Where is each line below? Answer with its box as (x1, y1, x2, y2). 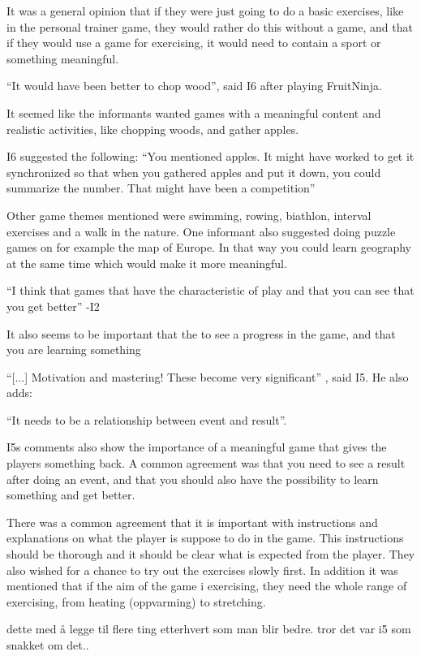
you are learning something (6, 341, 141, 358)
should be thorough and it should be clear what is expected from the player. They (6, 546, 415, 563)
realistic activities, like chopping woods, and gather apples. (6, 120, 299, 137)
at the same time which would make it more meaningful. (6, 254, 287, 271)
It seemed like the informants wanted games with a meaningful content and (6, 104, 381, 121)
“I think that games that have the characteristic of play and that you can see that (6, 282, 415, 299)
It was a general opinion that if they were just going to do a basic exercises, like (6, 2, 404, 19)
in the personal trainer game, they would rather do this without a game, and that (6, 18, 413, 35)
